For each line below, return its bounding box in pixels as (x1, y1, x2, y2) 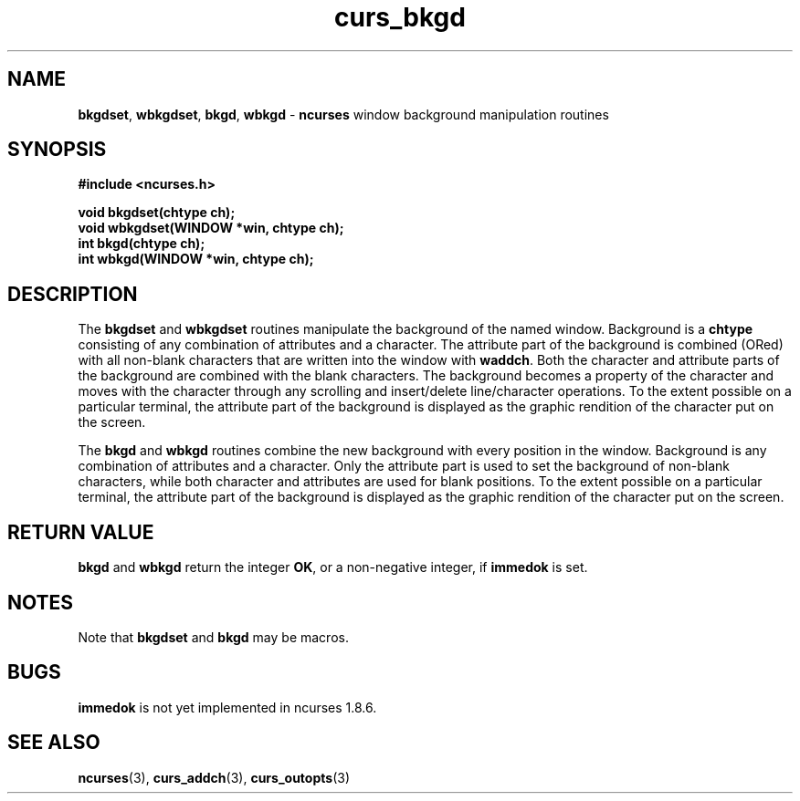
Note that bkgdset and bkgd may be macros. (78, 629, 349, 645)
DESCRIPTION (7, 282, 138, 306)
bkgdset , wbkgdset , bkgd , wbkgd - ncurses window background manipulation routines (78, 106, 609, 122)
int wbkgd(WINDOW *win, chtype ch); (78, 251, 314, 267)
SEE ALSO (7, 731, 100, 754)
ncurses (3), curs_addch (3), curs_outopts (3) (78, 769, 350, 785)
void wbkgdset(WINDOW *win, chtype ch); (78, 220, 344, 236)
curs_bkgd (334, 2, 466, 33)
